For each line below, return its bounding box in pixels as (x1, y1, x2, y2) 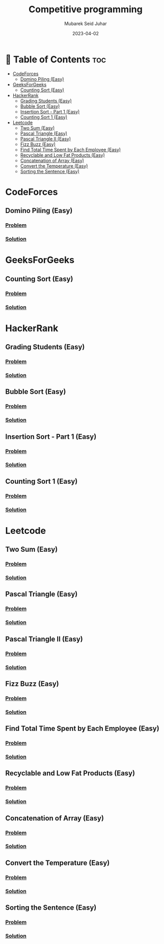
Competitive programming (29, 4, 143, 15)
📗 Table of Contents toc (5, 54, 106, 65)
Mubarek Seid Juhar (64, 20, 107, 27)
